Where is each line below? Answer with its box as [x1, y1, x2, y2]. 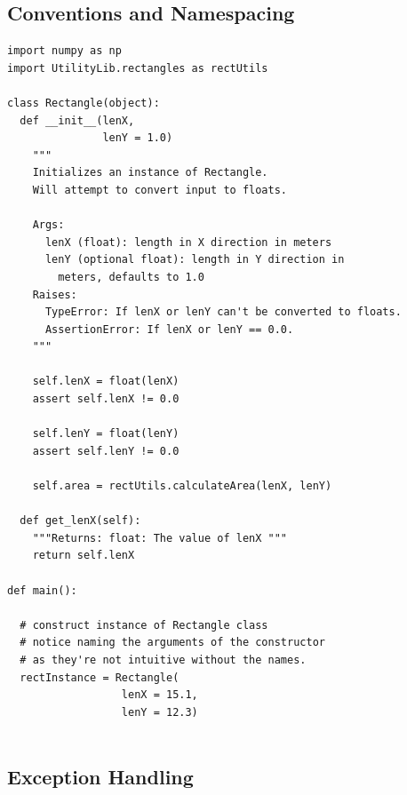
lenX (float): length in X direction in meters [44, 235, 332, 249]
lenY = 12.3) [121, 705, 198, 719]
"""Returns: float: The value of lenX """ [32, 531, 287, 545]
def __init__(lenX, [20, 114, 135, 127]
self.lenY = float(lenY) [32, 427, 180, 441]
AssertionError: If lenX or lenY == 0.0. [44, 322, 294, 336]
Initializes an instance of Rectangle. [32, 166, 268, 179]
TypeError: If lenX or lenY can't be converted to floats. [44, 306, 402, 319]
